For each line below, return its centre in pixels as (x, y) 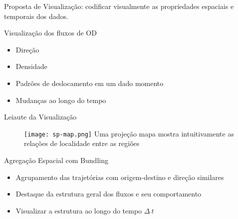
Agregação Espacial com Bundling (56, 160)
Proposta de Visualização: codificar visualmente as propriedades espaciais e (119, 6)
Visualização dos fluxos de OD (50, 33)
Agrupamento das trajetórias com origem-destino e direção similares (120, 177)
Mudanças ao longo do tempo (61, 100)
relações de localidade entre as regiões (82, 143)
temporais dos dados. (36, 16)
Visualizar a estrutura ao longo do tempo (79, 210)
